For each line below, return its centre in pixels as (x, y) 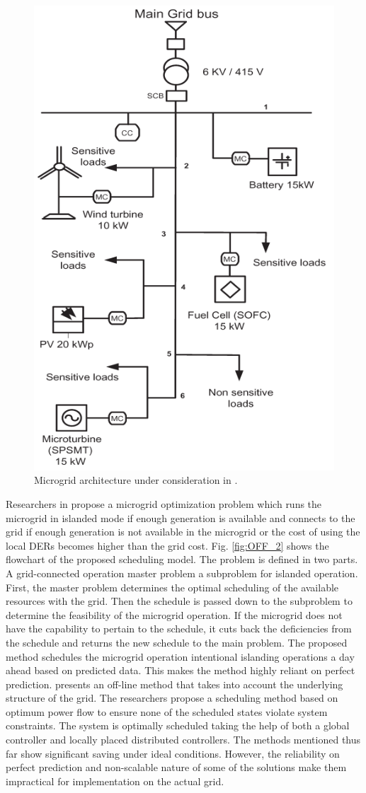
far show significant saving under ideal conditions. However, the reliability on (173, 753)
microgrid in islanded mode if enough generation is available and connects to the (181, 517)
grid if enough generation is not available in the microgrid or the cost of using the (183, 532)
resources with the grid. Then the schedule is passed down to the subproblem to (179, 601)
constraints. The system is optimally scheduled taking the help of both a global (178, 725)
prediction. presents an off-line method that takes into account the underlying (175, 684)
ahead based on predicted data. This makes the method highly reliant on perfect (181, 670)
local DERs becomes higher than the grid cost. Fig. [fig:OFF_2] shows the (167, 545)
